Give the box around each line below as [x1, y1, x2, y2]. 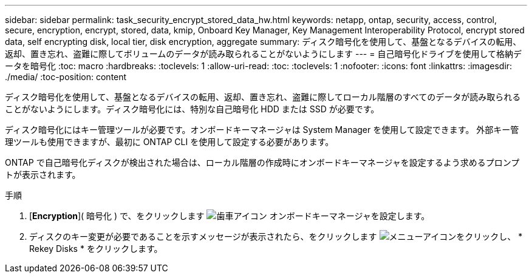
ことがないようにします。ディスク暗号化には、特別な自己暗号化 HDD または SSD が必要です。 [5, 104, 380, 114]
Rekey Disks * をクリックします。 [29, 243, 163, 254]
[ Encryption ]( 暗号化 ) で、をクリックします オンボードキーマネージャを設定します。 [29, 211, 430, 221]
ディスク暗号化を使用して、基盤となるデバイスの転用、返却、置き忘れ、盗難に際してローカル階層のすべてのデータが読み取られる [5, 92, 521, 102]
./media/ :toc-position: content [5, 72, 127, 82]
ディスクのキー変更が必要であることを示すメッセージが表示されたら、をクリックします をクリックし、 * [29, 231, 523, 242]
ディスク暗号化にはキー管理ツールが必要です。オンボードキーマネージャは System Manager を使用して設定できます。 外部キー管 [5, 124, 519, 135]
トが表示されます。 [5, 169, 81, 180]
